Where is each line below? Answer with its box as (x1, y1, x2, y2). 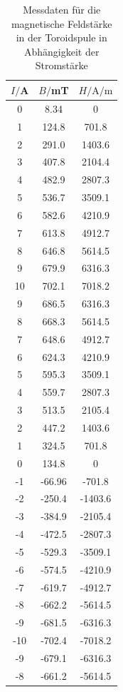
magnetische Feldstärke (11, 16, 112, 31)
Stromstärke (35, 58, 88, 73)
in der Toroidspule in (16, 30, 107, 45)
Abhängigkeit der (23, 44, 100, 58)
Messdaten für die (23, 2, 101, 16)
